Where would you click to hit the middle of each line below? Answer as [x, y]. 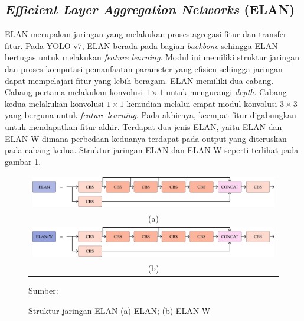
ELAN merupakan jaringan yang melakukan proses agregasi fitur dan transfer [146, 34]
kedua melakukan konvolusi [54, 103]
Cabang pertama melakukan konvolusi [74, 92]
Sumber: [43, 290]
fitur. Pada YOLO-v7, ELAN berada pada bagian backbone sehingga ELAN [141, 45]
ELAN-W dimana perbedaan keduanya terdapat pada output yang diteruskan [146, 138]
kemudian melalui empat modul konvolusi [202, 103]
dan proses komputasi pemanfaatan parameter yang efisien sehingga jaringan [144, 68]
